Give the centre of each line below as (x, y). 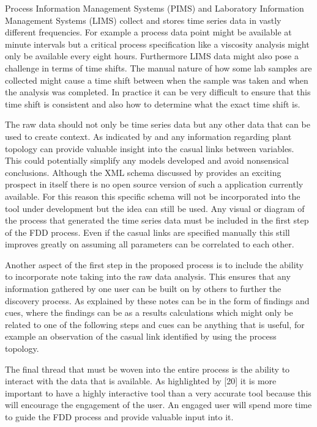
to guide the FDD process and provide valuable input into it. (119, 417)
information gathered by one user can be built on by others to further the (143, 289)
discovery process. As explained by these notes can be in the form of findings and (157, 300)
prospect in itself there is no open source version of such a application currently (154, 184)
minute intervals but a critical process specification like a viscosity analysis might (157, 44)
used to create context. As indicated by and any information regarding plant (148, 136)
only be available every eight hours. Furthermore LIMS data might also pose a (152, 56)
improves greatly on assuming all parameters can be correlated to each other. (150, 244)
